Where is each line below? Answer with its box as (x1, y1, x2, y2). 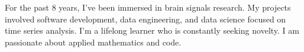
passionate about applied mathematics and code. (5, 35, 182, 48)
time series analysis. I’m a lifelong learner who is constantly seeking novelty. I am (5, 24, 299, 37)
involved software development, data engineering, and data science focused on (5, 12, 286, 25)
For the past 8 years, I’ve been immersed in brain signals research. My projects (5, 1, 291, 13)
